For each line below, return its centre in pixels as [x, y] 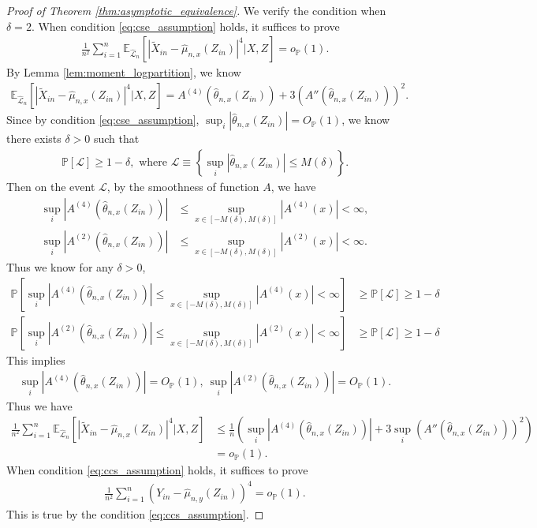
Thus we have [39, 405]
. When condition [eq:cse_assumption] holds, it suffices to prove [185, 26]
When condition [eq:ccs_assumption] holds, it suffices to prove [157, 470]
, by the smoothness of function [183, 186]
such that [116, 139]
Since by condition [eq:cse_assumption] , [103, 120]
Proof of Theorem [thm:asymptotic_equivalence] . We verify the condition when [196, 10]
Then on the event [51, 186]
